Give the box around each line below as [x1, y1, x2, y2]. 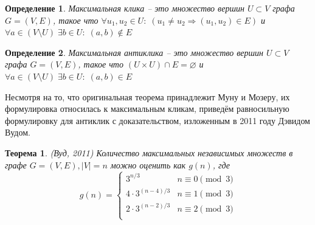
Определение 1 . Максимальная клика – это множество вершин [5, 2, 244, 14]
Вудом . [5, 126, 30, 139]
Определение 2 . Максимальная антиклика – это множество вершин [5, 46, 263, 58]
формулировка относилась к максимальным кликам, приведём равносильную [5, 102, 289, 115]
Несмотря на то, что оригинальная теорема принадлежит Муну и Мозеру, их [5, 90, 290, 103]
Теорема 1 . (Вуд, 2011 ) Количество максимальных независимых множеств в [5, 146, 293, 159]
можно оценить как [110, 158, 186, 171]
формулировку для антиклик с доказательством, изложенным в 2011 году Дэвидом [5, 114, 310, 126]
